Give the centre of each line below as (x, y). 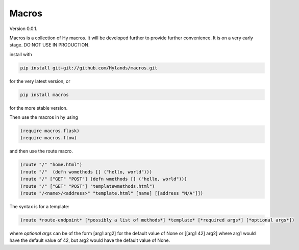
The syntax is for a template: (40, 206)
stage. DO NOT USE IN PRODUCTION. (49, 45)
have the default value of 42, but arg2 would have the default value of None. (90, 240)
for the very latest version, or (40, 81)
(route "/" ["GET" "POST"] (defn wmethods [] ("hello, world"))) (104, 179)
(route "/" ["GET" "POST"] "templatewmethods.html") (88, 186)
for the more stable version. (39, 108)
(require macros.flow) (48, 138)
